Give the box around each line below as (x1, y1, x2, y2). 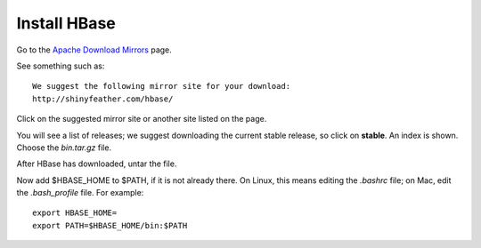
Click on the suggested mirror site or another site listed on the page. (16, 114, 267, 124)
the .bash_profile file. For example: (16, 188, 144, 198)
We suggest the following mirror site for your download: (32, 81, 291, 92)
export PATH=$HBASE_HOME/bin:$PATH (32, 220, 188, 230)
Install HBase (16, 13, 116, 33)
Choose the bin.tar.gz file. (16, 142, 111, 153)
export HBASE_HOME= (32, 208, 118, 218)
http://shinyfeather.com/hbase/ (32, 93, 174, 104)
